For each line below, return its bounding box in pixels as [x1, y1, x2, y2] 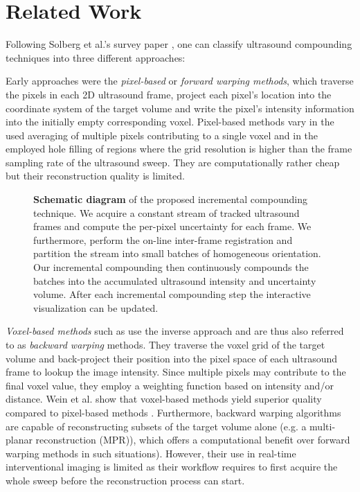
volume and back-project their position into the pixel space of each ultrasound [6, 351, 338, 365]
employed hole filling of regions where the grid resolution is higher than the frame [6, 141, 352, 156]
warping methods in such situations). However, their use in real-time [6, 446, 296, 460]
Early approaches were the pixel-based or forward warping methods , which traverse [6, 73, 354, 88]
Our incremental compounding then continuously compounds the [33, 260, 309, 274]
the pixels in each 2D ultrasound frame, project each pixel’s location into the [6, 87, 332, 101]
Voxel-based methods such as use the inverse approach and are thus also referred [6, 324, 344, 338]
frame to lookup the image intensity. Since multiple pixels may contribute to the [6, 364, 346, 379]
